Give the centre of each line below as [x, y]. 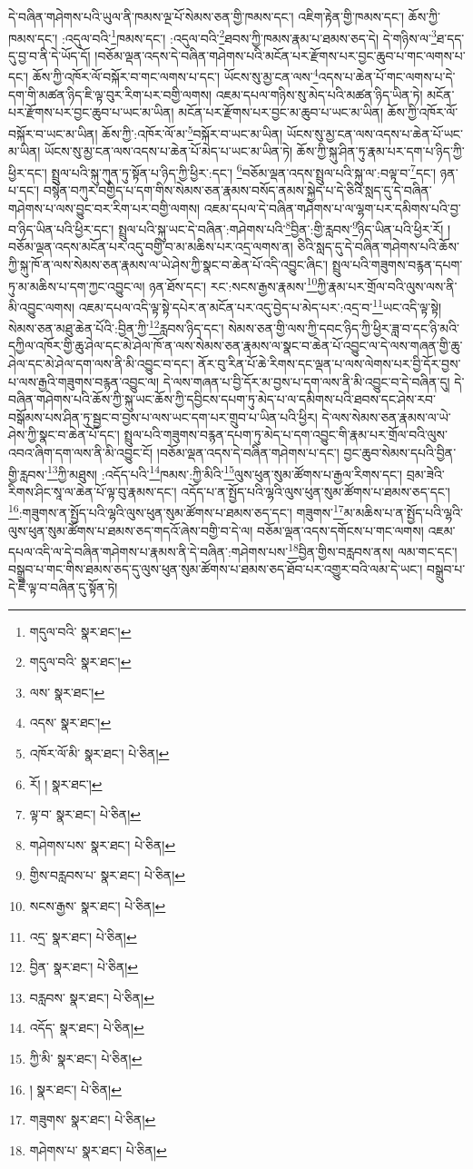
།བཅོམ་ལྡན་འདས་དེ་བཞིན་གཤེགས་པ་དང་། [248, 452]
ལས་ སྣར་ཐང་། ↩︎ [67, 692]
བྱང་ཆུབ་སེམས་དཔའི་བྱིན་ [400, 452]
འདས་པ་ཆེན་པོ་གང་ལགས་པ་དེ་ [387, 77]
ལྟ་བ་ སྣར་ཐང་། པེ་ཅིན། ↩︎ [85, 814]
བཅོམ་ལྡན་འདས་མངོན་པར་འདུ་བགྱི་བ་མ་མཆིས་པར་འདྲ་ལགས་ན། [151, 247]
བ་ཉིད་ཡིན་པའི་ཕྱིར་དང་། [61, 228]
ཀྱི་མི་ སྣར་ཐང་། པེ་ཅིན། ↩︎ [86, 1058]
